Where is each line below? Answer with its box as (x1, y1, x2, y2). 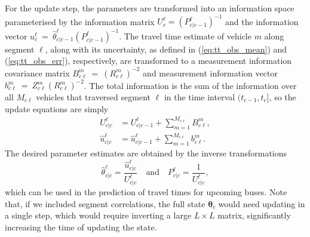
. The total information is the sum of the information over (84, 79, 297, 91)
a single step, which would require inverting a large (5, 209, 192, 221)
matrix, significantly (217, 209, 291, 221)
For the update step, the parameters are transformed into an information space (5, 2, 294, 14)
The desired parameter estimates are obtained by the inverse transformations (5, 147, 287, 159)
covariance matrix (5, 66, 70, 79)
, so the (269, 91, 296, 103)
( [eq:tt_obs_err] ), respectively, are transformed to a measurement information (5, 54, 292, 67)
